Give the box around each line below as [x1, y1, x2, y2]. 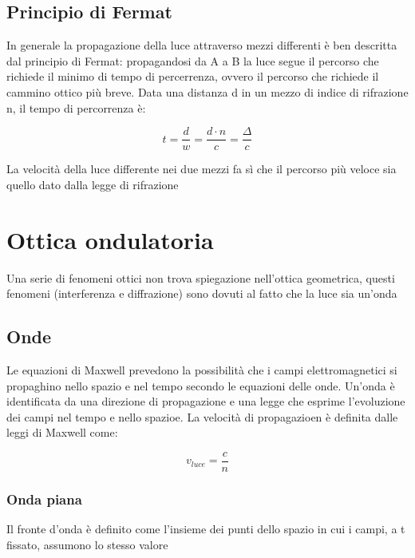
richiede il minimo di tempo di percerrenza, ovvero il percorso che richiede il [6, 68, 379, 85]
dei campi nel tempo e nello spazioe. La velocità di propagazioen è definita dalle [6, 408, 398, 425]
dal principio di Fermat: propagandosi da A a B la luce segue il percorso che [6, 52, 379, 69]
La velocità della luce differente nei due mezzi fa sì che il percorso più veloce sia [6, 160, 397, 177]
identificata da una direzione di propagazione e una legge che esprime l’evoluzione [6, 393, 405, 410]
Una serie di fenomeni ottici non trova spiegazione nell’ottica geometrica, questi [6, 269, 395, 286]
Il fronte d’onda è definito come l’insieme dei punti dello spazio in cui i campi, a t [6, 520, 405, 537]
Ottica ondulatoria [6, 223, 214, 255]
